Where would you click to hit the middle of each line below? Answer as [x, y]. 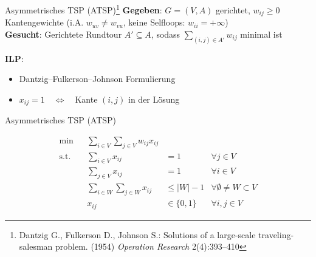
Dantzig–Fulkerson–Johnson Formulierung [97, 79]
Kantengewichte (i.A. [44, 22]
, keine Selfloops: [154, 22]
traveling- [276, 234]
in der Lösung [154, 99]
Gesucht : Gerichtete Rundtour [64, 34]
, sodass [166, 34]
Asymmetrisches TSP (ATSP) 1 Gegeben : [84, 9]
